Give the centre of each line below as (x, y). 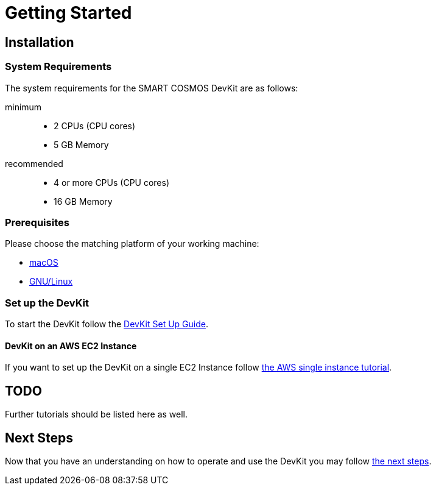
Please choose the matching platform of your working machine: (132, 244)
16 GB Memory (83, 201)
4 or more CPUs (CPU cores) (112, 182)
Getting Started (69, 13)
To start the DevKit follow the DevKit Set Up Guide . (107, 324)
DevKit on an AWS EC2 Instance (71, 346)
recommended (34, 163)
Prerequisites (37, 222)
